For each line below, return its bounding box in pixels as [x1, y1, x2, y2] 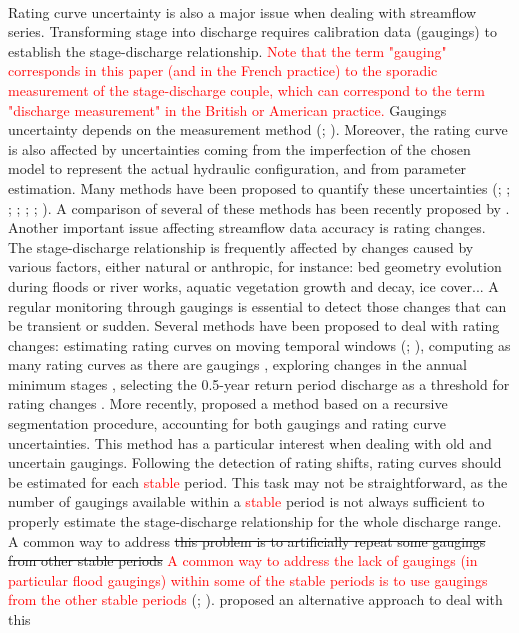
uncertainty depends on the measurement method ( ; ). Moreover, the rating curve [8, 119, 508, 140]
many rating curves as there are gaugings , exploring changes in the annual [8, 354, 468, 375]
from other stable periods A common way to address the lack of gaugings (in [8, 550, 478, 571]
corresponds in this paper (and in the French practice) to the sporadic [8, 60, 438, 81]
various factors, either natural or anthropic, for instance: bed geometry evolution [8, 256, 502, 277]
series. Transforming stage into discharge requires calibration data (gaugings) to [8, 21, 497, 42]
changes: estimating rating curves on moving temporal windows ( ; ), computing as [8, 334, 511, 355]
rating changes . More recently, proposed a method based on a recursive [8, 393, 448, 414]
